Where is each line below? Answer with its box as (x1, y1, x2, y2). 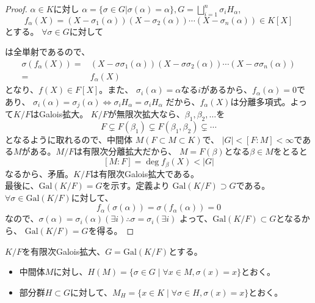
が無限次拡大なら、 (107, 108, 185, 120)
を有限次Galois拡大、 (21, 244, 106, 257)
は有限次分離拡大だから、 (74, 145, 177, 158)
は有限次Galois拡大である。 (90, 167, 200, 180)
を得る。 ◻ (88, 224, 134, 236)
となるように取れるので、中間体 (5, 133, 133, 145)
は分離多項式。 (230, 95, 291, 108)
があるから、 (201, 83, 253, 96)
